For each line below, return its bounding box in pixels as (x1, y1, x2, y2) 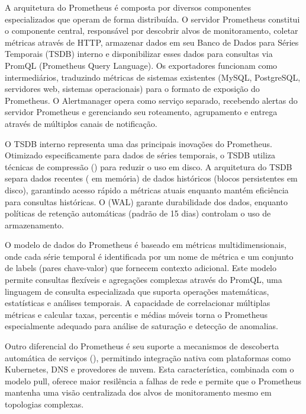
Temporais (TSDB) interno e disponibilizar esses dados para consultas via (5, 47, 273, 60)
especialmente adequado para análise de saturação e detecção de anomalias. (5, 320, 278, 332)
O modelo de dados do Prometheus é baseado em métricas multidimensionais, (5, 238, 286, 251)
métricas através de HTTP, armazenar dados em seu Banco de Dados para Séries (5, 36, 299, 48)
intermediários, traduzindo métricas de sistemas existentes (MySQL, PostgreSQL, (5, 71, 301, 83)
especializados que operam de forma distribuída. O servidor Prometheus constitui (5, 12, 300, 25)
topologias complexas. (5, 398, 84, 410)
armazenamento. (5, 218, 64, 231)
